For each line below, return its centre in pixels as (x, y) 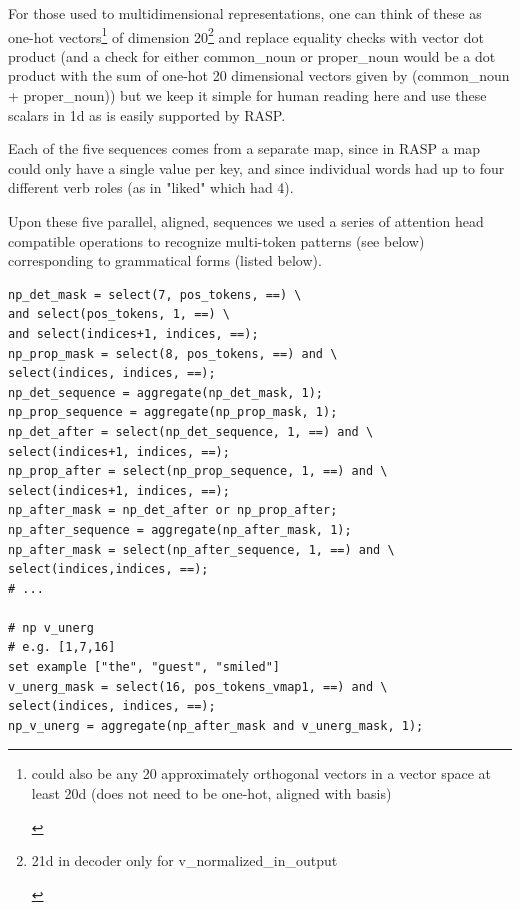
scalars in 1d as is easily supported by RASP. (147, 114)
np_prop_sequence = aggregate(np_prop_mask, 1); (173, 412)
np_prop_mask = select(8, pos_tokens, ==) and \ (173, 353)
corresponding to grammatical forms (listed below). (165, 260)
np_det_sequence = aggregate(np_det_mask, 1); (165, 392)
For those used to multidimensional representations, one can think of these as (245, 13)
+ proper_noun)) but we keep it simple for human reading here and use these (247, 95)
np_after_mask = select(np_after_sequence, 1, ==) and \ (201, 549)
